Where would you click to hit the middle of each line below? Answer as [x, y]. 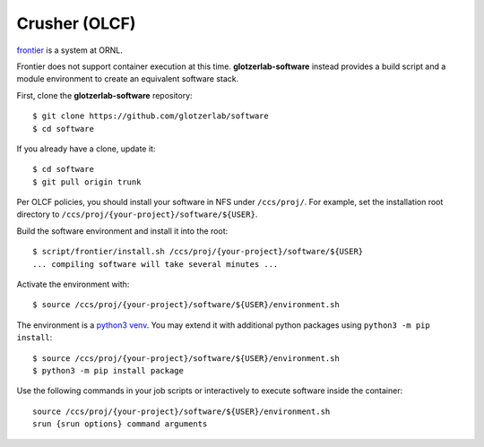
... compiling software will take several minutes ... [156, 264]
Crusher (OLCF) [76, 23]
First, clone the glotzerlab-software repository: [104, 95]
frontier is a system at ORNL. [69, 50]
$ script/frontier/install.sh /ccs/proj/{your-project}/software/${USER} [198, 252]
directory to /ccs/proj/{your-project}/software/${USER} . [137, 214]
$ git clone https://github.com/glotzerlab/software [151, 116]
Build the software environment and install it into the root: [122, 231]
